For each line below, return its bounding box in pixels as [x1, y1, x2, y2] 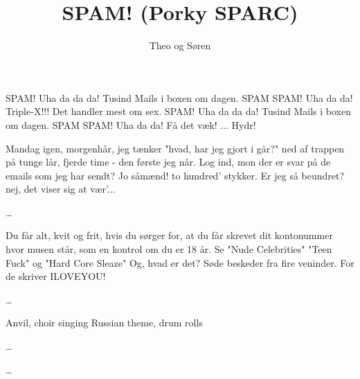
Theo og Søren [149, 38, 211, 53]
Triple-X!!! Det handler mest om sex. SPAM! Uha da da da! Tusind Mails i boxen [6, 104, 351, 118]
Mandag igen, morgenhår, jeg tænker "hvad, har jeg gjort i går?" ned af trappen [6, 141, 345, 155]
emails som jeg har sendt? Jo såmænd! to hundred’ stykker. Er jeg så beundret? [6, 168, 345, 182]
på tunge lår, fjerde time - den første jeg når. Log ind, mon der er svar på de [6, 155, 331, 169]
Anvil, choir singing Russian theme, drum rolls [6, 315, 203, 330]
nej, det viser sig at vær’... [6, 182, 116, 196]
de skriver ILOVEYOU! [6, 269, 106, 283]
